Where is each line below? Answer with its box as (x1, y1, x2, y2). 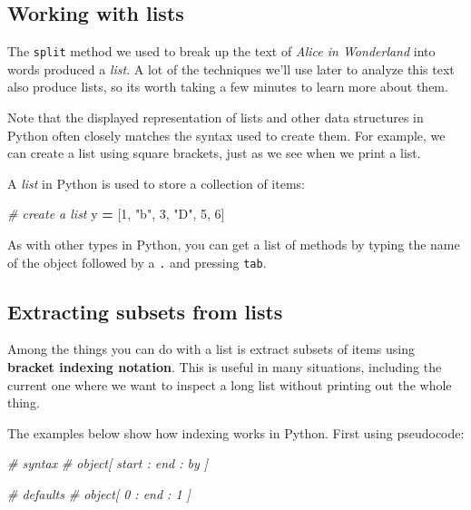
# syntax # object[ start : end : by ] (7, 454, 209, 473)
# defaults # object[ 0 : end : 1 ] (7, 485, 191, 504)
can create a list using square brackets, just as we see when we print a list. (7, 143, 421, 162)
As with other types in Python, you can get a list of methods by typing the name (7, 235, 460, 254)
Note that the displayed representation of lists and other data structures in (7, 108, 424, 127)
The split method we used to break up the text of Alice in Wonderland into (7, 42, 436, 61)
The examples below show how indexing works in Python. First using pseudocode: (7, 423, 465, 442)
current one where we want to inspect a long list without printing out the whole (7, 375, 452, 394)
